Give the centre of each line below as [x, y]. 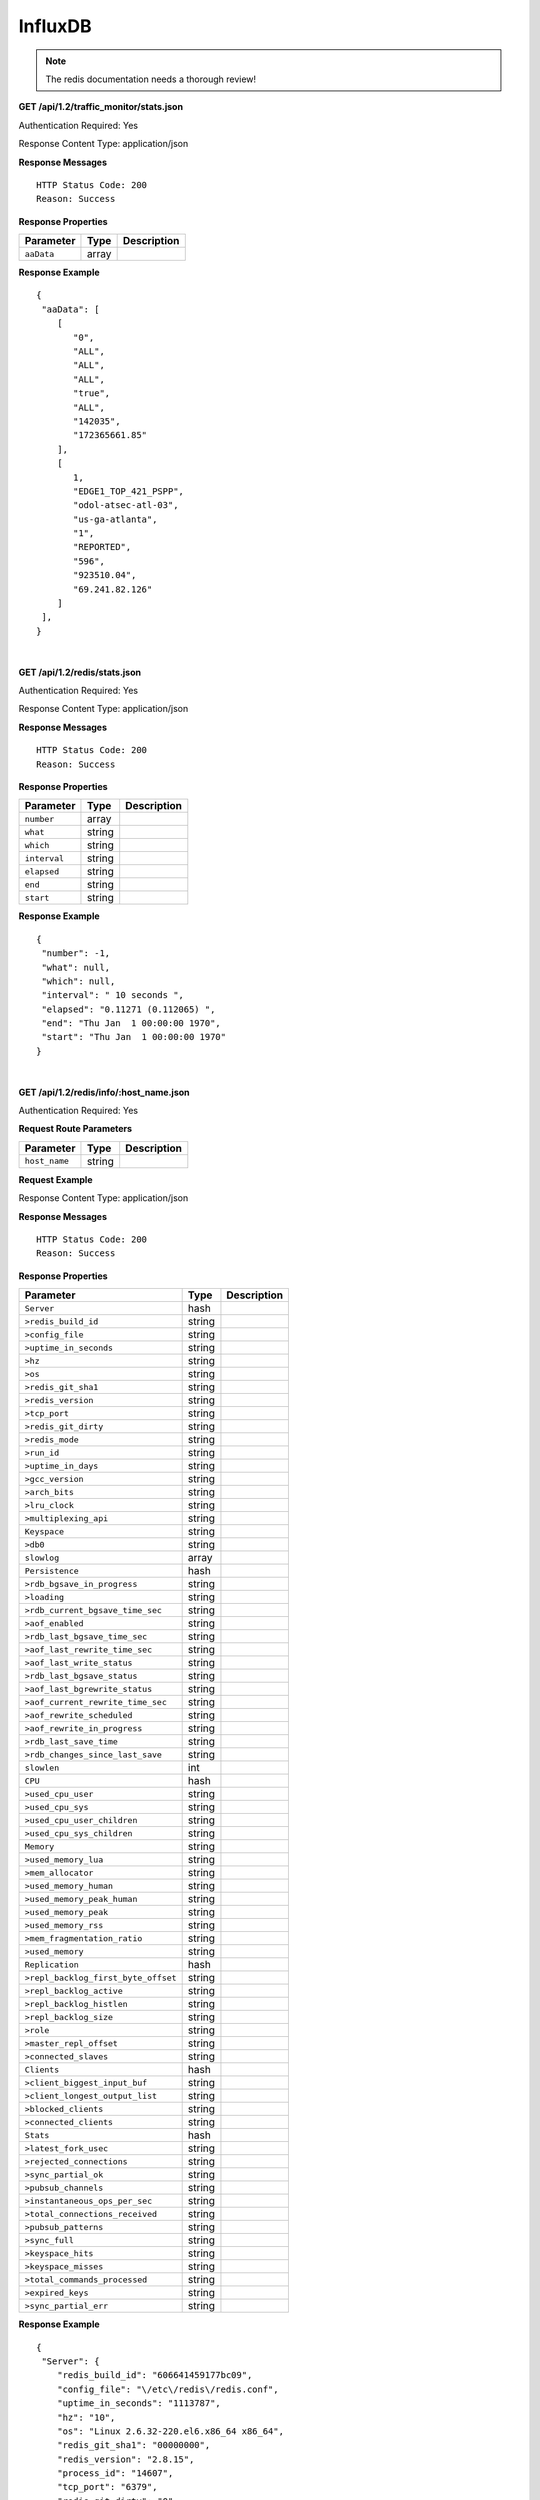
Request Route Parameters [75, 1129]
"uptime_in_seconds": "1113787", [139, 2403]
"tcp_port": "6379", [107, 2487]
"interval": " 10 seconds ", [113, 995]
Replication [51, 1964]
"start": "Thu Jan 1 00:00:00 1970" [134, 1037]
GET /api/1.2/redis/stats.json [80, 672]
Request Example [55, 1179]
